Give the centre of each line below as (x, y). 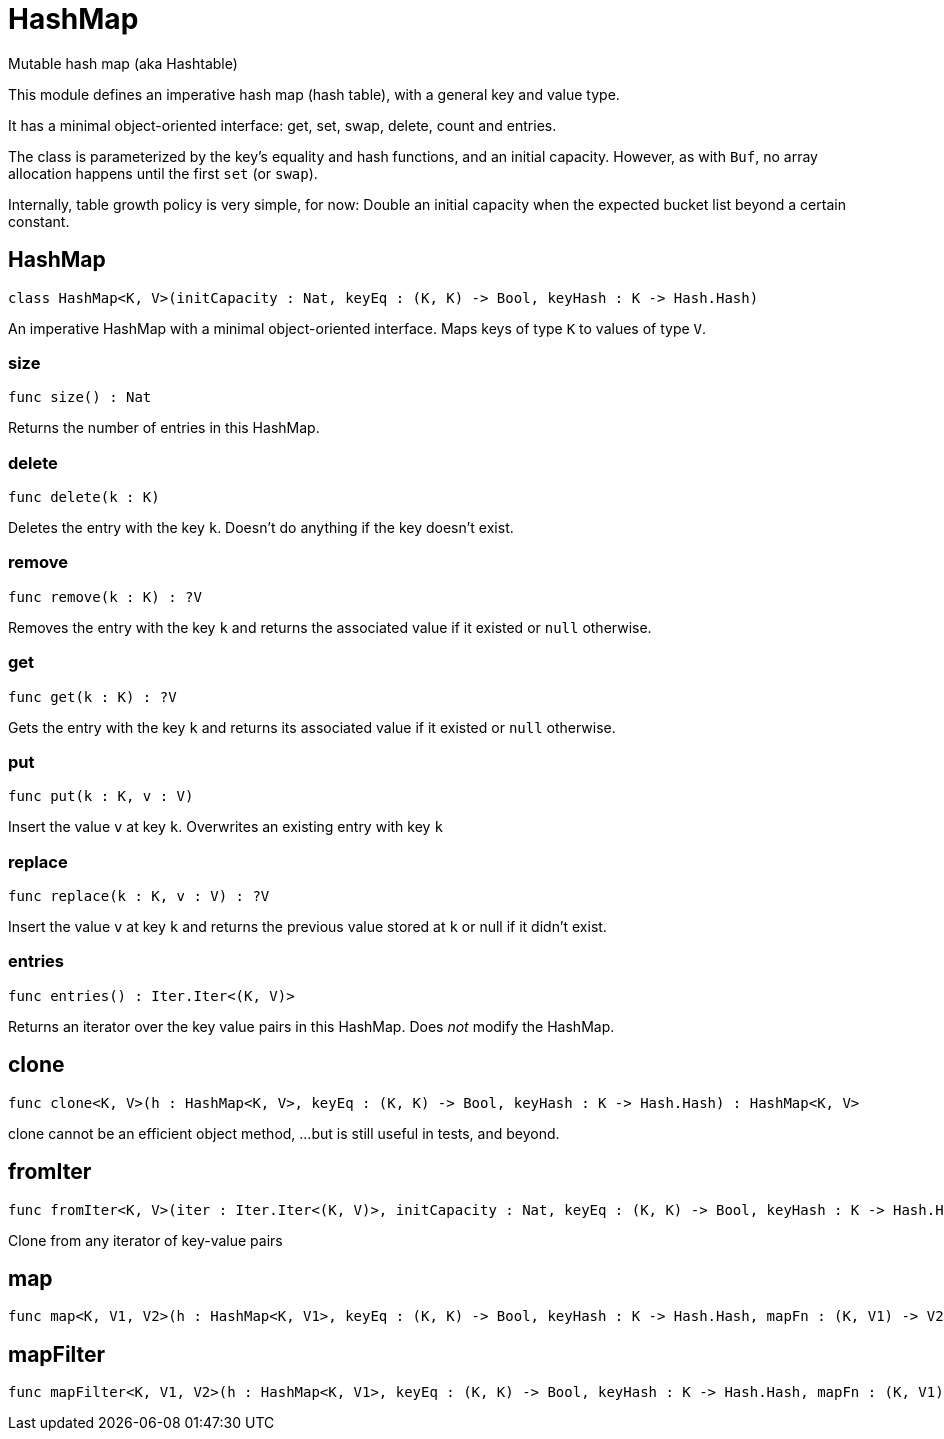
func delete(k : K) (84, 497)
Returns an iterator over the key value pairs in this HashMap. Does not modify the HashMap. (311, 1026)
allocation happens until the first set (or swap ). (163, 173)
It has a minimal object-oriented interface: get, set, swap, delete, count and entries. (282, 125)
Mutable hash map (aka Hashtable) (123, 63)
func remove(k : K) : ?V (105, 596)
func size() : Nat (80, 397)
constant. (39, 221)
